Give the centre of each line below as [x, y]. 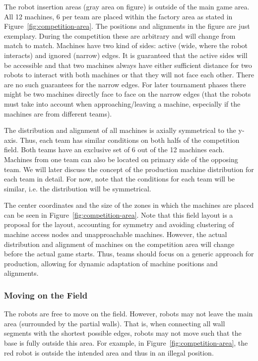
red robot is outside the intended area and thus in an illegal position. [109, 352]
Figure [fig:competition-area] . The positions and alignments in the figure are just [127, 26]
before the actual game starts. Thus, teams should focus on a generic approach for [129, 254]
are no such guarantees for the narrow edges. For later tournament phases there [125, 84]
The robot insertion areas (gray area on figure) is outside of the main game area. [127, 6]
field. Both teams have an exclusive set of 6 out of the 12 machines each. [114, 150]
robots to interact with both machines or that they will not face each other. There [129, 75]
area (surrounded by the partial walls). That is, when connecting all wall [115, 323]
